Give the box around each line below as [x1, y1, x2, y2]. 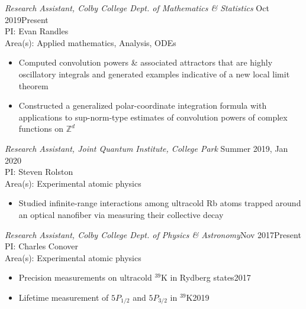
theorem [18, 79, 49, 92]
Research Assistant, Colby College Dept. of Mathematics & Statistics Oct [5, 2, 269, 14]
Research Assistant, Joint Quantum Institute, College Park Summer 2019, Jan [5, 142, 288, 154]
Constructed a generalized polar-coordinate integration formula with [18, 99, 267, 112]
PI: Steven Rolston [5, 165, 73, 178]
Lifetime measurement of [18, 291, 109, 303]
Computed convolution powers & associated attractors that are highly [18, 56, 273, 69]
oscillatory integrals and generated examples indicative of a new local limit [18, 67, 290, 80]
